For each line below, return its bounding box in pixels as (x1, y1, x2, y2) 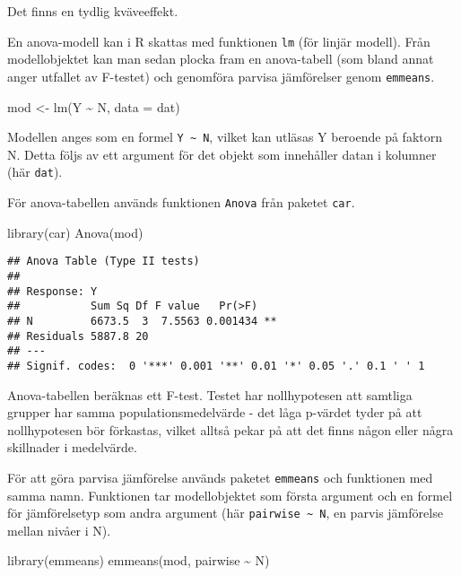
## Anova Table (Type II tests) (7, 255, 200, 268)
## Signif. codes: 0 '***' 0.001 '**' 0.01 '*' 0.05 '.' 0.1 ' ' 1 (7, 359, 425, 372)
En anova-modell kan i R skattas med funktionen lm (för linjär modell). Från (7, 31, 431, 50)
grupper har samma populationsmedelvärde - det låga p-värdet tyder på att (7, 403, 422, 422)
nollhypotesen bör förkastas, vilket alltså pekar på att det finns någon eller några (7, 420, 454, 439)
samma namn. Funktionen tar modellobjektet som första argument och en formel (7, 485, 453, 504)
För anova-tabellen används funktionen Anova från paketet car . (7, 193, 355, 211)
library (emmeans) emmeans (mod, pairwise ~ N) (7, 551, 270, 570)
